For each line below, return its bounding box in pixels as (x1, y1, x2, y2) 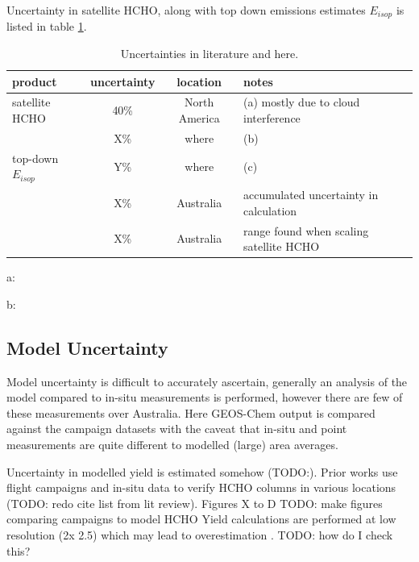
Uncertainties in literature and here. (120, 45, 299, 62)
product (12, 73, 57, 90)
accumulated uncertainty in (243, 186, 379, 203)
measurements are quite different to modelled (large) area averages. (6, 435, 338, 452)
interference (243, 110, 301, 127)
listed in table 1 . (6, 18, 87, 35)
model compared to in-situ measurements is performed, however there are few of (6, 389, 403, 406)
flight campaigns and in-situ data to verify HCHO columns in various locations (6, 479, 396, 496)
